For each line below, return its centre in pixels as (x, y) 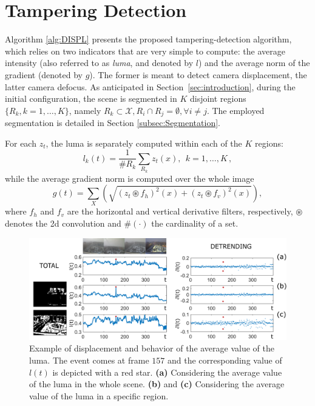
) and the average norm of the (254, 63)
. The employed (235, 110)
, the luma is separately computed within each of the (144, 143)
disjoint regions (218, 98)
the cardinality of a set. (195, 223)
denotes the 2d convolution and (63, 223)
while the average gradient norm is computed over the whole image (130, 178)
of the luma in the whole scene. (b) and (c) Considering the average (157, 384)
